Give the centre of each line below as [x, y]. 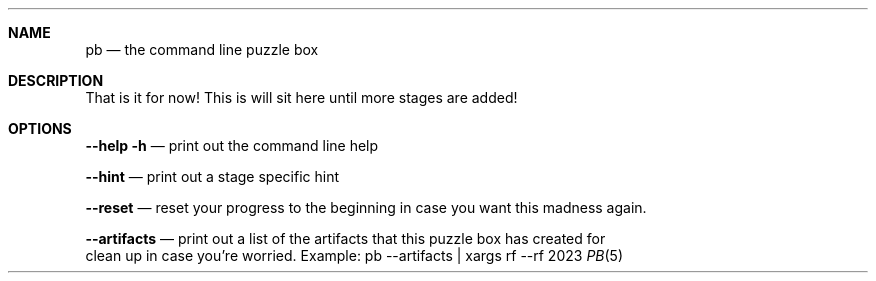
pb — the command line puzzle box [202, 49]
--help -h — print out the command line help [232, 145]
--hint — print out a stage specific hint [212, 176]
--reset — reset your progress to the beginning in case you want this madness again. [366, 207]
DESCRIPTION [56, 80]
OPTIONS [40, 128]
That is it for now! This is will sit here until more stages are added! [301, 97]
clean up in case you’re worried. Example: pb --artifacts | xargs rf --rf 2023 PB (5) [354, 255]
